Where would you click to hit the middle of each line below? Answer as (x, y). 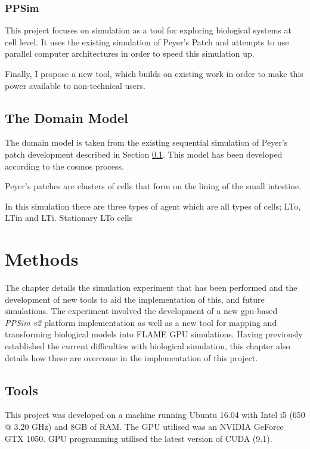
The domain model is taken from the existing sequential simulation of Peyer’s (146, 142)
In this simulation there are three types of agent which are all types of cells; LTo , (153, 206)
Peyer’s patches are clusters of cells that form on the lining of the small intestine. (153, 186)
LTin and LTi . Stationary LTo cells (69, 218)
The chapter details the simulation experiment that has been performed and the (151, 287)
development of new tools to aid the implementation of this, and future (135, 299)
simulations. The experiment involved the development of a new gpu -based (141, 311)
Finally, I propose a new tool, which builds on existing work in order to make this (154, 73)
